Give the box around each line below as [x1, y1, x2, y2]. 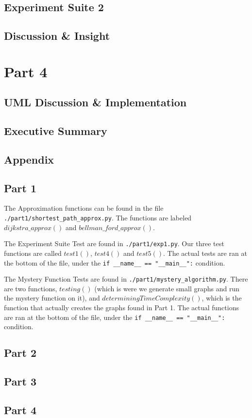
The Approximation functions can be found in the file [4, 203, 164, 213]
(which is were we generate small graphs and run [94, 283, 239, 293]
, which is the [202, 293, 242, 303]
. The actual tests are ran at [163, 248, 247, 258]
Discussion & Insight [4, 28, 110, 43]
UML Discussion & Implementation [4, 95, 187, 110]
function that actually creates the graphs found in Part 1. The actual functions [4, 302, 239, 313]
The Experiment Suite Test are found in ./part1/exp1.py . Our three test [4, 238, 224, 249]
